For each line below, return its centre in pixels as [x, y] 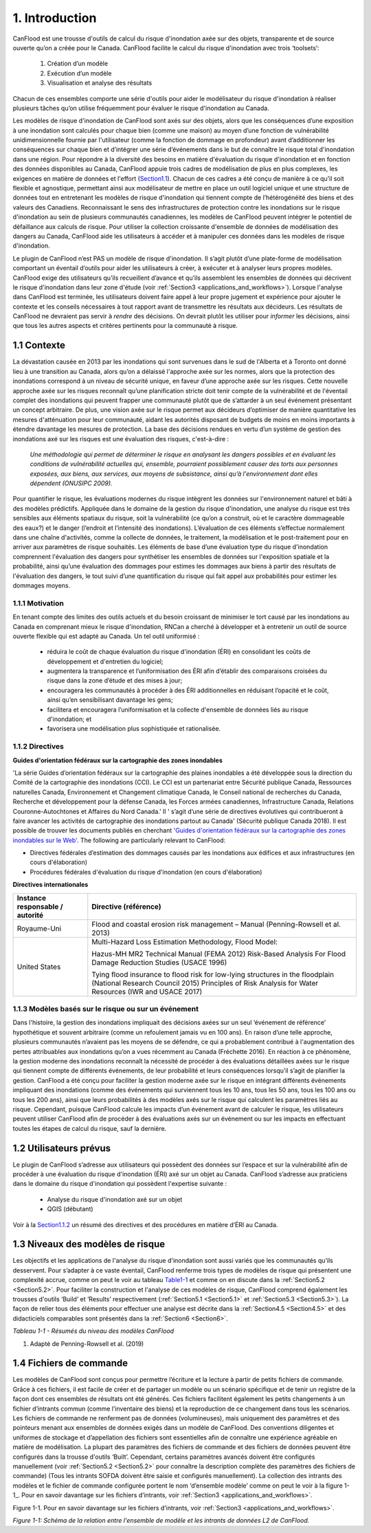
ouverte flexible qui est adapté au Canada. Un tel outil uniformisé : [106, 636]
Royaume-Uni [39, 928]
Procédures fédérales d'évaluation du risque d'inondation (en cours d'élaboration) [146, 872]
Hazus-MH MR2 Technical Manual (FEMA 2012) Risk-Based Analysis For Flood [219, 953]
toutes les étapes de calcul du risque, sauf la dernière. [90, 1128]
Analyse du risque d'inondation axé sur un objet [115, 1199]
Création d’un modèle [78, 64]
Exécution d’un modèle [79, 73]
